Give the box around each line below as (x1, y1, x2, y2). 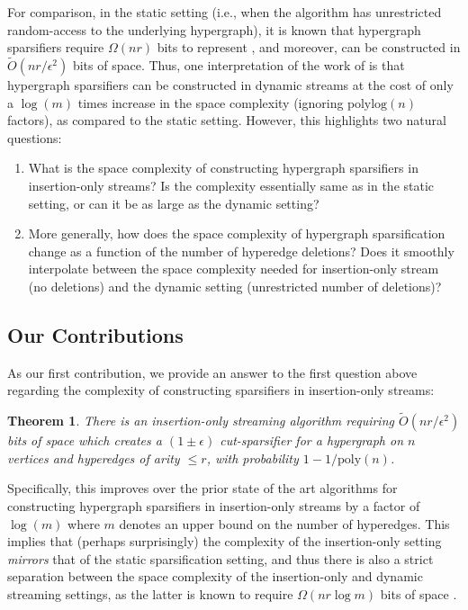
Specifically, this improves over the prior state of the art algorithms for (7, 479, 398, 498)
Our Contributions (7, 320, 184, 348)
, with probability (206, 448, 299, 467)
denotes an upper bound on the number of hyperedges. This (119, 514, 450, 533)
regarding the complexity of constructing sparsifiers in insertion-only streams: (7, 381, 435, 399)
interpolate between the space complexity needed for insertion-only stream (28, 259, 439, 278)
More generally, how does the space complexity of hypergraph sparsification (28, 224, 445, 243)
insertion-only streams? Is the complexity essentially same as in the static (28, 175, 435, 194)
